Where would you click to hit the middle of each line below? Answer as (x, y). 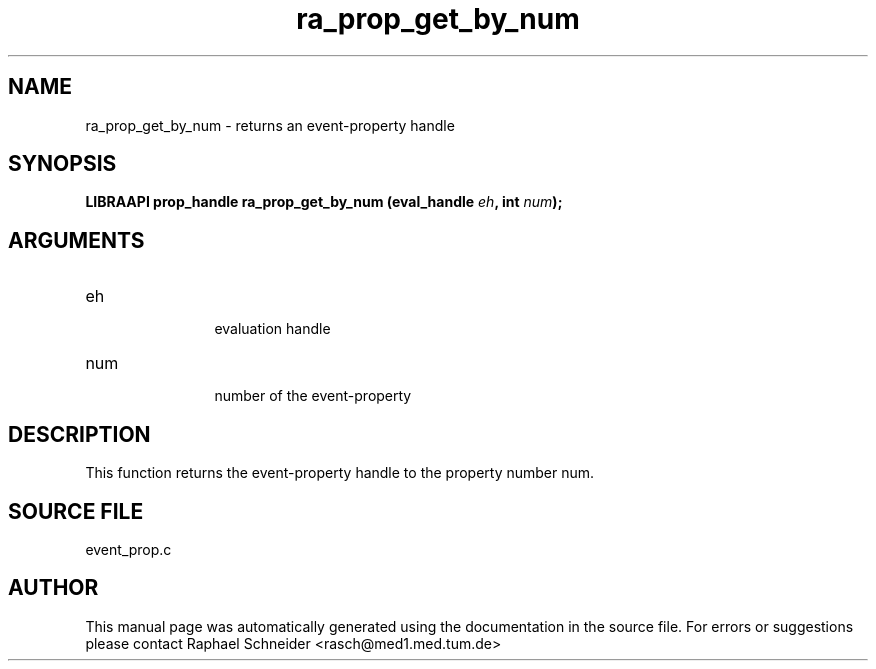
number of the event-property (313, 396)
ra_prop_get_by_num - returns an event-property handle (270, 125)
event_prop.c (128, 549)
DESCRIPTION (79, 434)
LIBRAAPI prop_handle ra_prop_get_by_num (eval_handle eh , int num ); (324, 202)
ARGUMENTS (76, 240)
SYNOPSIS (62, 164)
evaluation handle (272, 329)
